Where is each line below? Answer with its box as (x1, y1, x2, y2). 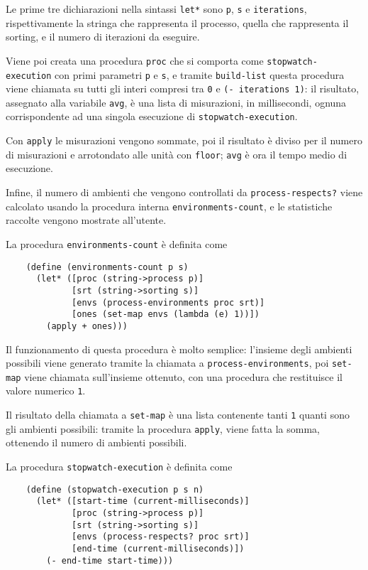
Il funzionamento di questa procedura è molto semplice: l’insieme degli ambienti (6, 341, 352, 356)
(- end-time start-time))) (46, 555, 174, 566)
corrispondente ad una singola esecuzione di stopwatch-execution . (6, 109, 298, 124)
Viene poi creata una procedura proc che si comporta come (6, 53, 264, 68)
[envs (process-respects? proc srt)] (72, 532, 250, 542)
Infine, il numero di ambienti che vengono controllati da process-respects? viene (6, 185, 363, 200)
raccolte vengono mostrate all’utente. (6, 213, 167, 227)
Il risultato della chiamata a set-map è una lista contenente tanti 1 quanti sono (6, 407, 350, 422)
